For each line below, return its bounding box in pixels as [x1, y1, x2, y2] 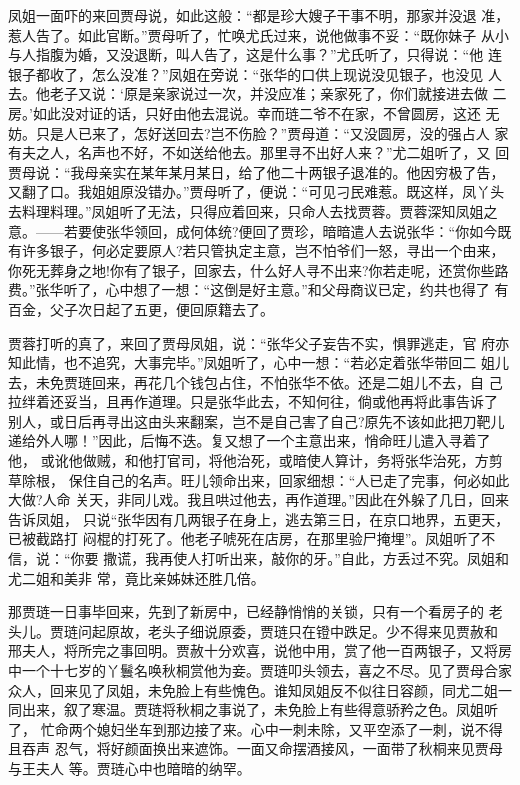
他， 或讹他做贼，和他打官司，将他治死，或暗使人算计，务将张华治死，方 [8, 450, 489, 471]
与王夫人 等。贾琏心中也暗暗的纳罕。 [8, 757, 251, 778]
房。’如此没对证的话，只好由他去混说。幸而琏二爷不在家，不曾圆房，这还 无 [8, 102, 500, 123]
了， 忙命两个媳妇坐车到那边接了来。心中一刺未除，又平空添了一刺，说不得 [8, 718, 503, 739]
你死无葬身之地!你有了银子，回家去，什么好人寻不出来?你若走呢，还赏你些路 [8, 259, 509, 280]
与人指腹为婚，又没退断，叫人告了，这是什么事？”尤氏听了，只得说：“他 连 [8, 44, 502, 65]
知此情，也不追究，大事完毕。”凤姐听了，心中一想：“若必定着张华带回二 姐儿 [8, 352, 509, 373]
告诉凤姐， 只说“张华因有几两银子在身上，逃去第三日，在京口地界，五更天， [8, 508, 510, 529]
